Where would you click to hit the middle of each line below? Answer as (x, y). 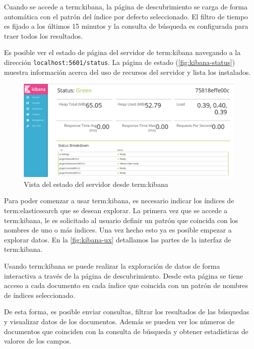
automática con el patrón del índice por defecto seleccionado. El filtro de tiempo (126, 16)
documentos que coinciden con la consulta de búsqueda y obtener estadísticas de (126, 331)
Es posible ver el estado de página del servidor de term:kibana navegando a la (122, 52)
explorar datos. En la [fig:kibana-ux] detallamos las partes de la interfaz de (118, 239)
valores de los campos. (38, 341)
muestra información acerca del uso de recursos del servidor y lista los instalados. (127, 72)
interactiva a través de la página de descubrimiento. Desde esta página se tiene (124, 275)
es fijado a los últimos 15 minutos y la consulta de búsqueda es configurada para (126, 26)
